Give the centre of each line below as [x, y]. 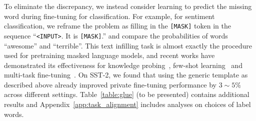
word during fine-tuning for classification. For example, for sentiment [109, 16]
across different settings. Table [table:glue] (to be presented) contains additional [127, 94]
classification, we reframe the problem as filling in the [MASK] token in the [117, 26]
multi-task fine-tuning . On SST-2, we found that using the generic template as [126, 75]
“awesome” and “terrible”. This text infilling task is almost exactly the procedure [128, 45]
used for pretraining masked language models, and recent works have [109, 55]
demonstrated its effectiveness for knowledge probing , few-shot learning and [123, 65]
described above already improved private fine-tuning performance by [110, 84]
